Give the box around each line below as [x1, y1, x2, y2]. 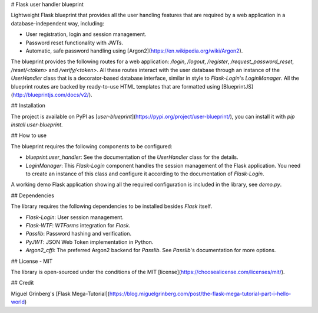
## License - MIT [11, 257, 53, 265]
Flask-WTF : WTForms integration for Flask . [25, 221, 131, 229]
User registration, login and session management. [25, 31, 147, 38]
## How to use [11, 132, 47, 139]
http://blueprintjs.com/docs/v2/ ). [12, 91, 92, 98]
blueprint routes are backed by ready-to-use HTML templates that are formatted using [11, 83, 220, 90]
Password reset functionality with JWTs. [25, 39, 124, 46]
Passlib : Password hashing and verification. [25, 230, 132, 237]
